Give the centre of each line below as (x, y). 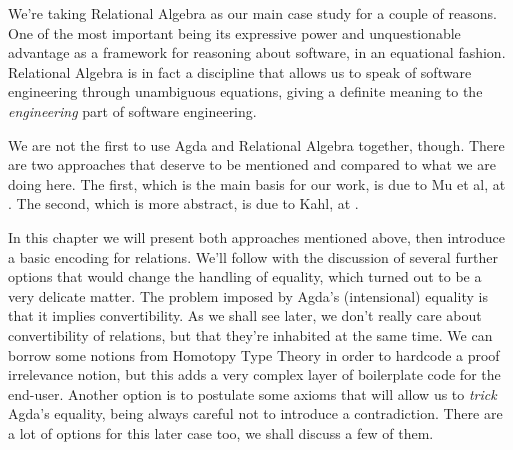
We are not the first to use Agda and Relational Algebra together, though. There (256, 144)
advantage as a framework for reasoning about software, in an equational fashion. (257, 52)
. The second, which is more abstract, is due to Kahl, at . (183, 203)
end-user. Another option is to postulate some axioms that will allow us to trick (252, 393)
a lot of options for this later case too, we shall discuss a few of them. (221, 432)
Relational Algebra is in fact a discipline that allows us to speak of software (240, 71)
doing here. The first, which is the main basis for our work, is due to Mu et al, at (257, 183)
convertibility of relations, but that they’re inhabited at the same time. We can (250, 334)
